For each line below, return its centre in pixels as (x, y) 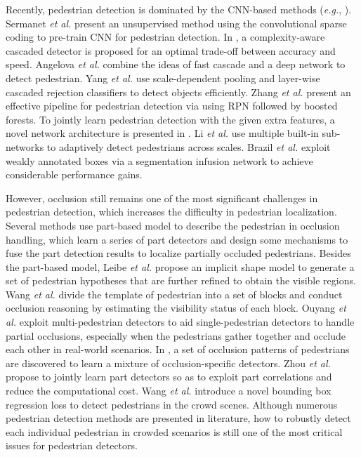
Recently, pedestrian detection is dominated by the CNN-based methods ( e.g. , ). (179, 9)
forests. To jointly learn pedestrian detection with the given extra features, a (170, 119)
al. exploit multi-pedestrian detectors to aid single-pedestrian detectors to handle (180, 322)
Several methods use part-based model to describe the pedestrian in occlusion (173, 225)
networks (25, 146)
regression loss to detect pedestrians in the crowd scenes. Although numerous (172, 404)
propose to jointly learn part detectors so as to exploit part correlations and (169, 377)
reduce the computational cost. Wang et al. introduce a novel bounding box (169, 391)
